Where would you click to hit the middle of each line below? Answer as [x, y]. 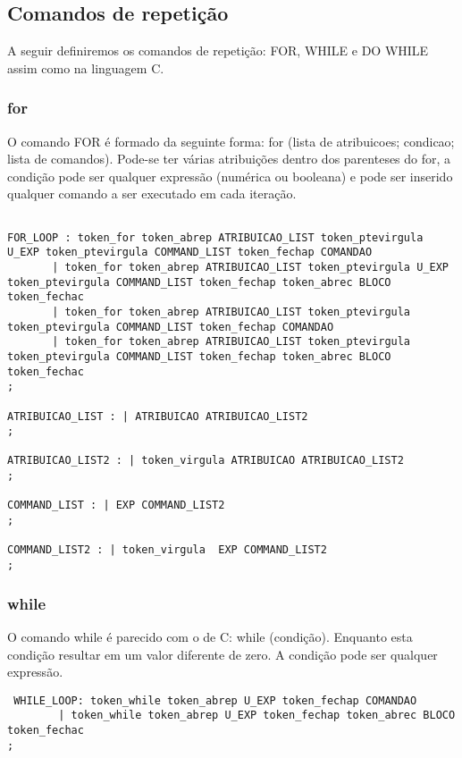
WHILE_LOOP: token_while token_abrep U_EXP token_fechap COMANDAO [215, 700]
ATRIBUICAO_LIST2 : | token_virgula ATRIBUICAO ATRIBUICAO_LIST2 [206, 461]
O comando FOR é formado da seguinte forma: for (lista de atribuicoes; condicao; [231, 141]
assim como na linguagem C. [86, 67]
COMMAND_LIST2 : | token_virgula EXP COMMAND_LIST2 [167, 550]
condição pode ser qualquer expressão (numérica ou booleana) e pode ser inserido [230, 176]
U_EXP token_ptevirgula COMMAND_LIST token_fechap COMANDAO [190, 253]
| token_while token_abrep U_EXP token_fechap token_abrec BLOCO [257, 716]
